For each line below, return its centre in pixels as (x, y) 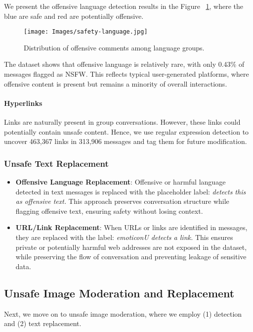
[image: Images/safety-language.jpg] (86, 32)
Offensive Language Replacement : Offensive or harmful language (121, 182)
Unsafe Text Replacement (56, 163)
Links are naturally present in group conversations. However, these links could (122, 122)
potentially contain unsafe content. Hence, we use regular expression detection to (126, 131)
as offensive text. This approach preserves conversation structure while (122, 201)
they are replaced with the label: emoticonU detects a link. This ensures (124, 237)
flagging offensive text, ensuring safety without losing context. (109, 211)
